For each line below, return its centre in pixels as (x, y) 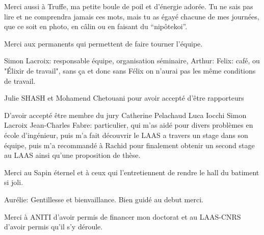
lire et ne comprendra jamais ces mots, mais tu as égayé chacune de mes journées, (132, 16)
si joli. (14, 182)
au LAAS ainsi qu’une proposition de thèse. (72, 155)
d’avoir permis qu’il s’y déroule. (54, 227)
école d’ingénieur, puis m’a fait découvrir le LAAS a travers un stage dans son (126, 135)
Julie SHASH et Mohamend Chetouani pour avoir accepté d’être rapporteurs (124, 98)
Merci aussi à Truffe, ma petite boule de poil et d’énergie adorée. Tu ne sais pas (129, 6)
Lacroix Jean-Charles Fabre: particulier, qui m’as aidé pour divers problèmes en (129, 125)
